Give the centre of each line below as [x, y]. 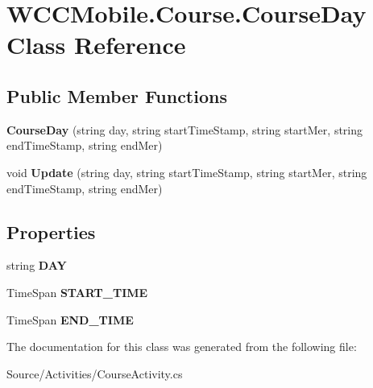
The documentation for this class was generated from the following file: [182, 347]
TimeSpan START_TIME [77, 292]
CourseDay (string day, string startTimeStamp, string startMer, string [185, 129]
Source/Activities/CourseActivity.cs [95, 373]
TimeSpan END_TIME [70, 319]
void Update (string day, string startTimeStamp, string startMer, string [187, 172]
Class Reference [96, 45]
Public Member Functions [117, 95]
